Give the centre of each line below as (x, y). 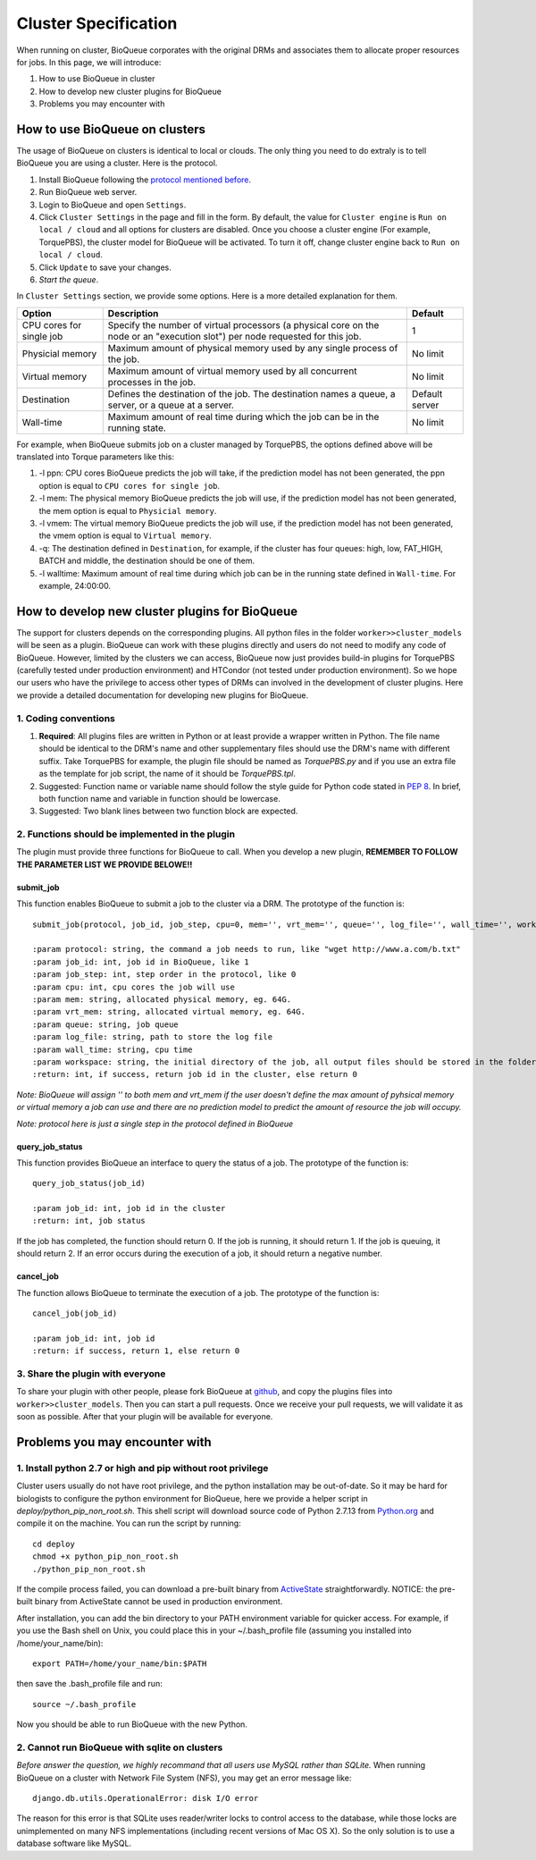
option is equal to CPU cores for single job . (130, 485)
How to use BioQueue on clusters (111, 129)
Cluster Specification (97, 23)
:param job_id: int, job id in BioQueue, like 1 (141, 962)
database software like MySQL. (74, 1843)
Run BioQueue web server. (88, 192)
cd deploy (54, 1544)
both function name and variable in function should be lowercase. (159, 798)
